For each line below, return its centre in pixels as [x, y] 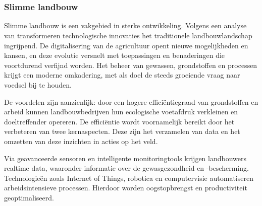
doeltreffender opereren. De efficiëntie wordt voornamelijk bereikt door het [119, 121]
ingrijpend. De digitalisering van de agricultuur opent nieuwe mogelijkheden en [126, 45]
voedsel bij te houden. [38, 85]
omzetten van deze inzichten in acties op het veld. [81, 141]
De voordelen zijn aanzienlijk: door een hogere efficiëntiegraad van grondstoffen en [131, 101]
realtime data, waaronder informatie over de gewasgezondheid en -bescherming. [126, 168]
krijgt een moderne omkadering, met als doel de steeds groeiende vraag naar [122, 75]
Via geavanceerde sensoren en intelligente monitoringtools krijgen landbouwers [125, 158]
